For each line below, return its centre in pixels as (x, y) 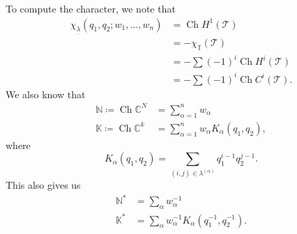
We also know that (46, 94)
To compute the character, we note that (91, 8)
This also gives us (43, 185)
